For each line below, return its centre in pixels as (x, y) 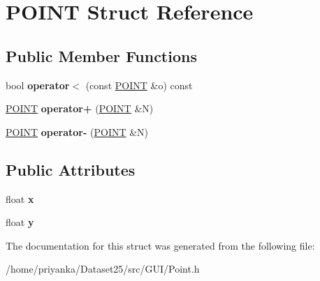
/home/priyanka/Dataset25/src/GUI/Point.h (103, 269)
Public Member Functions (101, 55)
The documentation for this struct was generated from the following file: (160, 245)
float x (20, 198)
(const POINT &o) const (139, 85)
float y (20, 222)
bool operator (38, 85)
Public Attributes (71, 169)
